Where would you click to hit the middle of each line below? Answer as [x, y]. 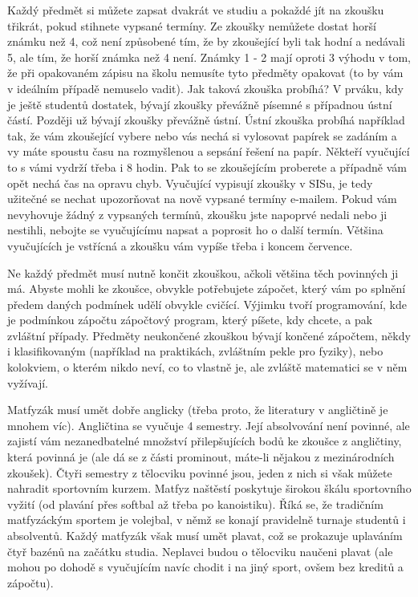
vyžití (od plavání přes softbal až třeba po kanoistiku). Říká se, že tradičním [195, 504]
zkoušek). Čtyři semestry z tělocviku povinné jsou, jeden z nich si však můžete [200, 472]
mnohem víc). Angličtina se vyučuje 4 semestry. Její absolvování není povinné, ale [209, 425]
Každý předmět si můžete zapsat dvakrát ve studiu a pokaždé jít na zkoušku [196, 10]
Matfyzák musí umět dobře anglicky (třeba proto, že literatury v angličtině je [198, 410]
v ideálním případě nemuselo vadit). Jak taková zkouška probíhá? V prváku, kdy [206, 88]
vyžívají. [28, 382]
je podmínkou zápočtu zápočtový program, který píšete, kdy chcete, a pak [190, 320]
